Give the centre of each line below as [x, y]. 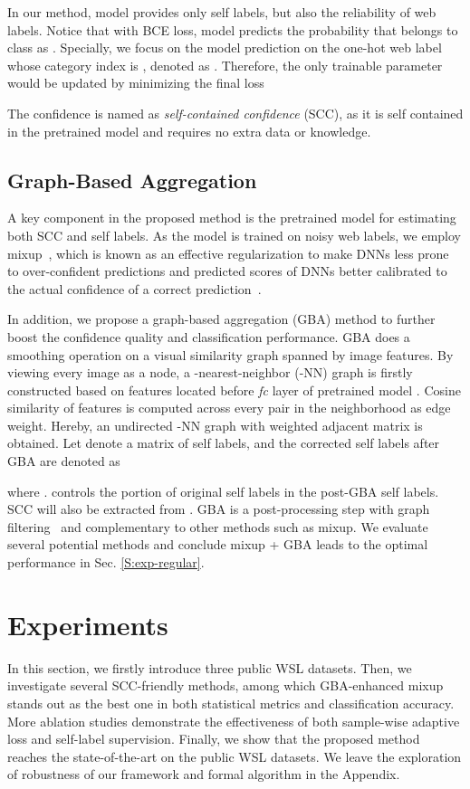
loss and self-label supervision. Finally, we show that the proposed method [214, 739]
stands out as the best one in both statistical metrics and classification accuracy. [231, 703]
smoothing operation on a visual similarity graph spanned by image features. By [230, 354]
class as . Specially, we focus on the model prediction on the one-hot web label [225, 48]
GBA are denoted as [64, 461]
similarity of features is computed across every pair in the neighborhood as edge [229, 408]
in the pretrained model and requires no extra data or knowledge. [189, 131]
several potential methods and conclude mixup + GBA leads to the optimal [218, 544]
